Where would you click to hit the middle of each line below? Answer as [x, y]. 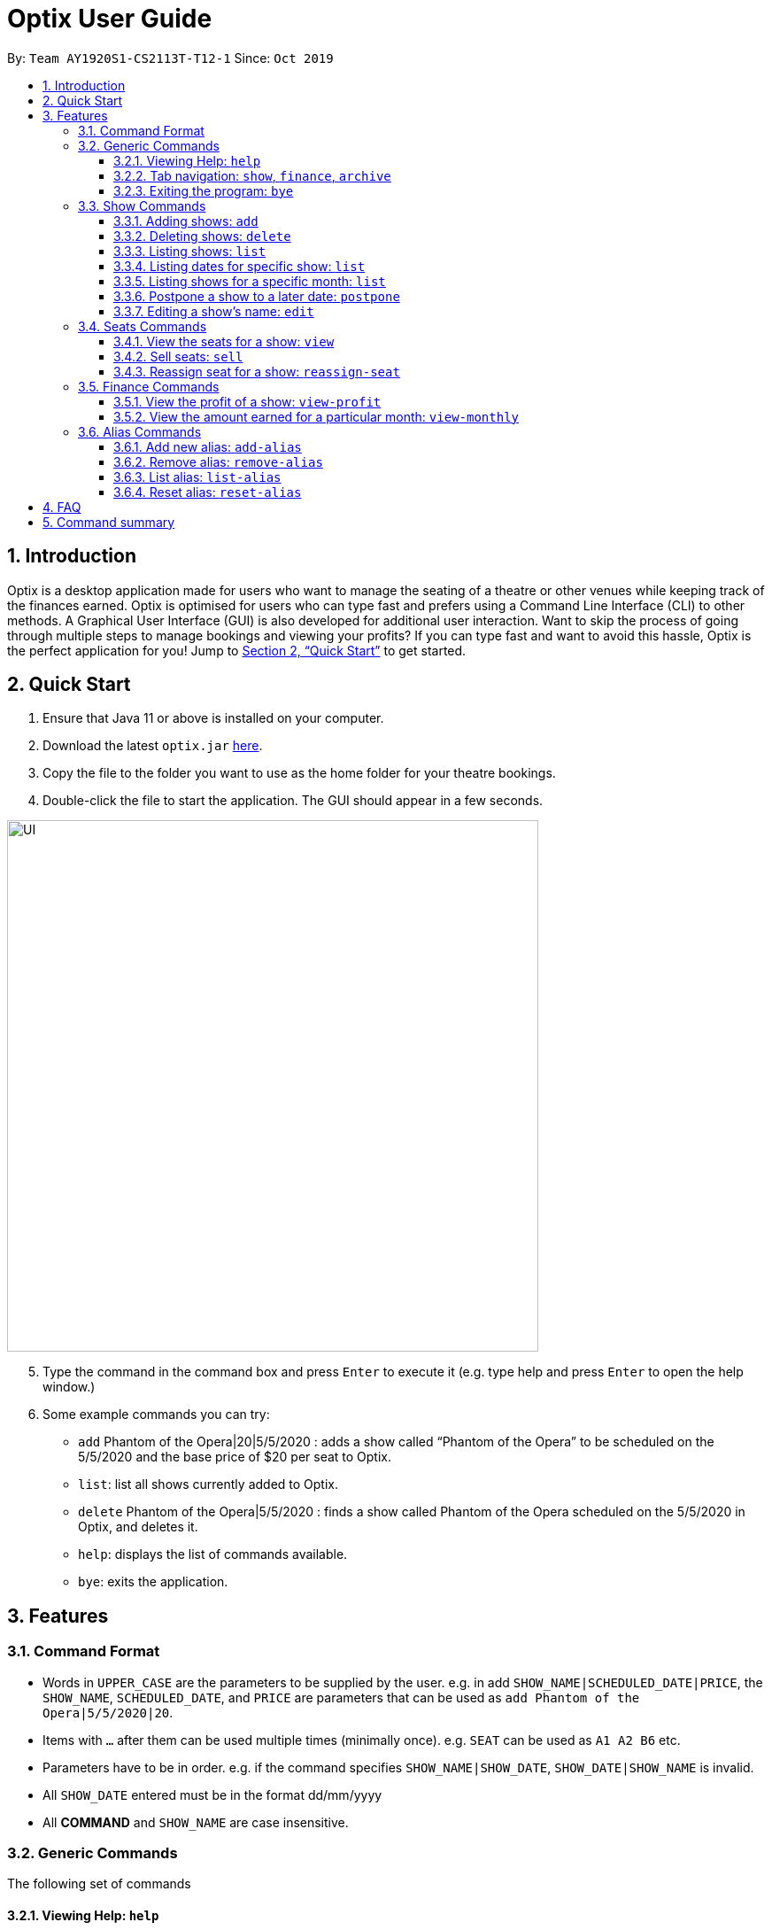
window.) [69, 1387]
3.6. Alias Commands [140, 431]
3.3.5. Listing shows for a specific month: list [250, 281]
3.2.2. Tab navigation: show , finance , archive [252, 175]
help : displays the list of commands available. [213, 1554]
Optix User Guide [110, 19]
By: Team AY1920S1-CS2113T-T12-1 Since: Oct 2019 [170, 58]
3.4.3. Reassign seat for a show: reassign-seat [257, 371]
